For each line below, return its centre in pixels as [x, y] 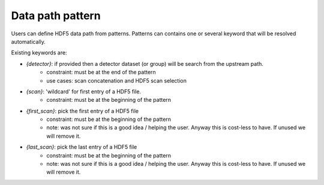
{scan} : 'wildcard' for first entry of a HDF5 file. [83, 91]
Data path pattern [56, 16]
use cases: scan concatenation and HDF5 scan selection [117, 80]
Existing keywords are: [39, 53]
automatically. [28, 41]
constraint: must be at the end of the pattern [101, 72]
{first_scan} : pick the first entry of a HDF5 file [82, 111]
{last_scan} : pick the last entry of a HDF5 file [82, 147]
